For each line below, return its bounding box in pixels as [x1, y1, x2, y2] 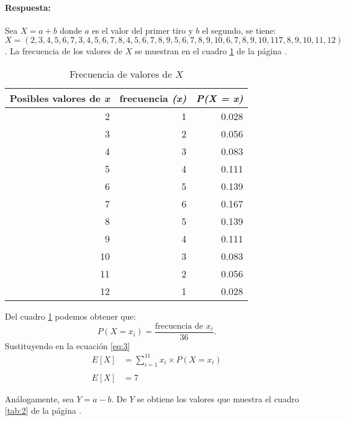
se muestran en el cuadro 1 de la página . [135, 45, 287, 57]
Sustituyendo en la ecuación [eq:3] [5, 339, 130, 352]
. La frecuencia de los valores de [5, 45, 122, 57]
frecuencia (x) [119, 90, 187, 105]
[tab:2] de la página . [5, 404, 81, 417]
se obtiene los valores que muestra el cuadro [137, 392, 299, 405]
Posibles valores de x [10, 90, 110, 105]
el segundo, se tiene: [202, 24, 276, 36]
